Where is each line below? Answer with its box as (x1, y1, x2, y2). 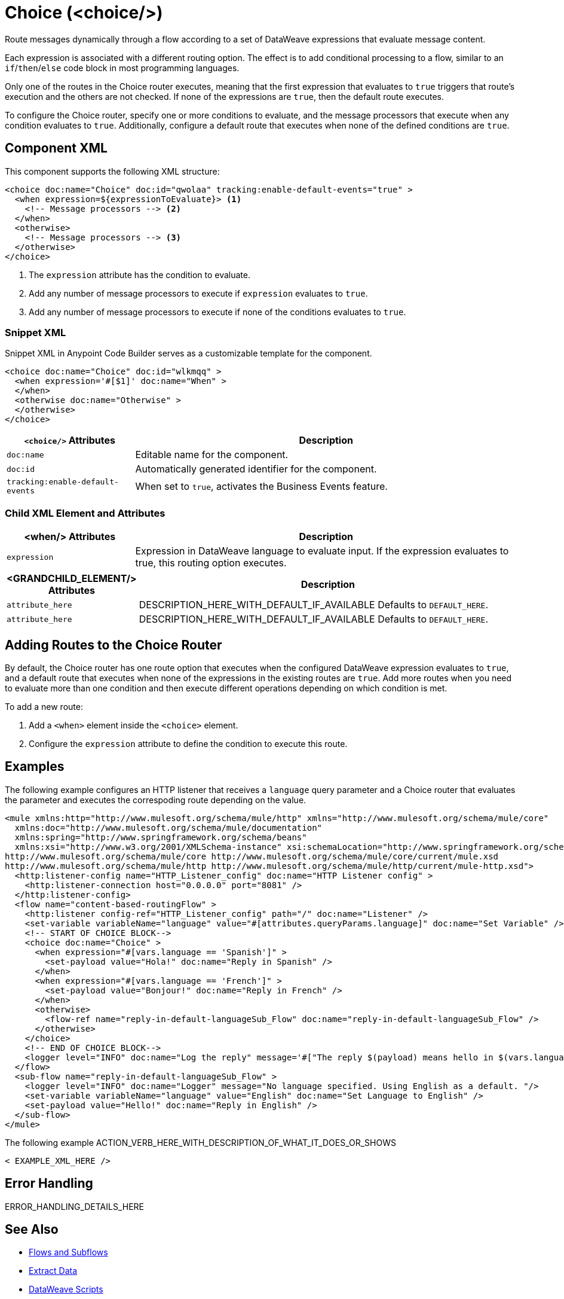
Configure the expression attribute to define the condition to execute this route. (29, 738, 348, 749)
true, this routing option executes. (135, 557, 287, 569)
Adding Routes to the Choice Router (5, 637, 222, 652)
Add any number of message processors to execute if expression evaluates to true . (29, 288, 368, 298)
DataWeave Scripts (29, 1284, 103, 1295)
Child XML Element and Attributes (5, 507, 165, 519)
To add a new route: (5, 701, 83, 712)
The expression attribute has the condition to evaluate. (29, 269, 250, 280)
